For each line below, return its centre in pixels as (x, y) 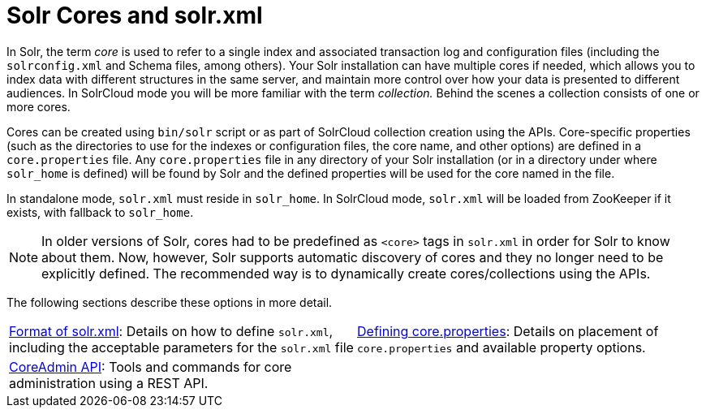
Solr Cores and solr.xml (135, 15)
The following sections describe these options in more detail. (170, 302)
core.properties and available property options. (502, 347)
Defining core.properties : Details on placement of (508, 331)
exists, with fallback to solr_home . (100, 212)
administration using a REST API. (109, 383)
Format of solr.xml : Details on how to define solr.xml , (171, 331)
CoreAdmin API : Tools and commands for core (151, 367)
